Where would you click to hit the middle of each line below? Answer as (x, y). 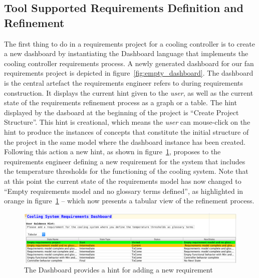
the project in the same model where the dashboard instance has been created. (125, 142)
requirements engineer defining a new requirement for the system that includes (125, 161)
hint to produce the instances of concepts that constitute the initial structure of (126, 131)
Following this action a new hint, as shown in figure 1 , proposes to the (112, 152)
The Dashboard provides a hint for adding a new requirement (118, 270)
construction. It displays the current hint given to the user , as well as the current (129, 92)
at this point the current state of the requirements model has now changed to (123, 181)
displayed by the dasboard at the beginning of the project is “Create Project (121, 112)
